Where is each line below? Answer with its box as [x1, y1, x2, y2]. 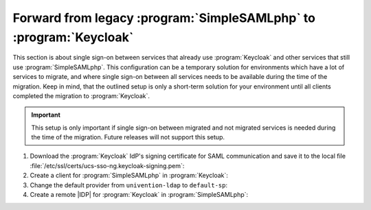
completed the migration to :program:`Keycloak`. [12, 91, 150, 100]
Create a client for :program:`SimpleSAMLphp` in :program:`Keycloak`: [30, 172, 228, 180]
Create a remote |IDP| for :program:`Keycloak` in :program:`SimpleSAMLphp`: [30, 191, 249, 199]
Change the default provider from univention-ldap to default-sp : [30, 180, 228, 189]
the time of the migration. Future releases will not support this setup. [31, 133, 225, 141]
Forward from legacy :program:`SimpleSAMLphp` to [12, 10, 316, 25]
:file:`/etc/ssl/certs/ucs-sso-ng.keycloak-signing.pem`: [30, 161, 185, 170]
